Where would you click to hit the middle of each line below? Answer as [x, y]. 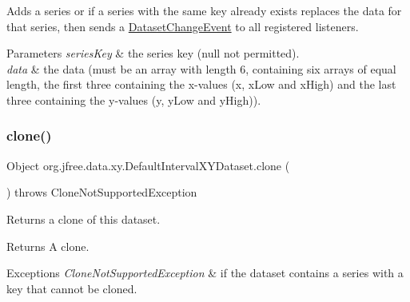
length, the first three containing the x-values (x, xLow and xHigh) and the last [201, 84]
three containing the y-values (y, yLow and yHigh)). [134, 99]
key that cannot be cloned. [72, 288]
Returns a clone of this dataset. [84, 219]
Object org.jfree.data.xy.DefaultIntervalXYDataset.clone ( [148, 165]
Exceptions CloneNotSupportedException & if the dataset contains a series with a [205, 273]
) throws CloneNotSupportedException [102, 192]
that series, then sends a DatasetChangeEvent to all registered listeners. [183, 26]
